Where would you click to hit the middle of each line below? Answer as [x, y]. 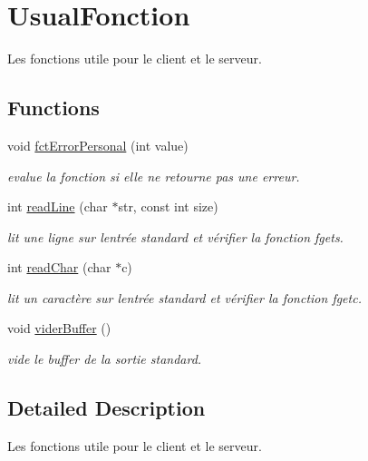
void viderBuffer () [59, 328]
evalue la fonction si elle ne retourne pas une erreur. [154, 176]
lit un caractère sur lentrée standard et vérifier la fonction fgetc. [184, 297]
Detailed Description [107, 408]
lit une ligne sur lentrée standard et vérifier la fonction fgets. [175, 236]
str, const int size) [168, 206]
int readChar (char [59, 267]
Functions [53, 108]
